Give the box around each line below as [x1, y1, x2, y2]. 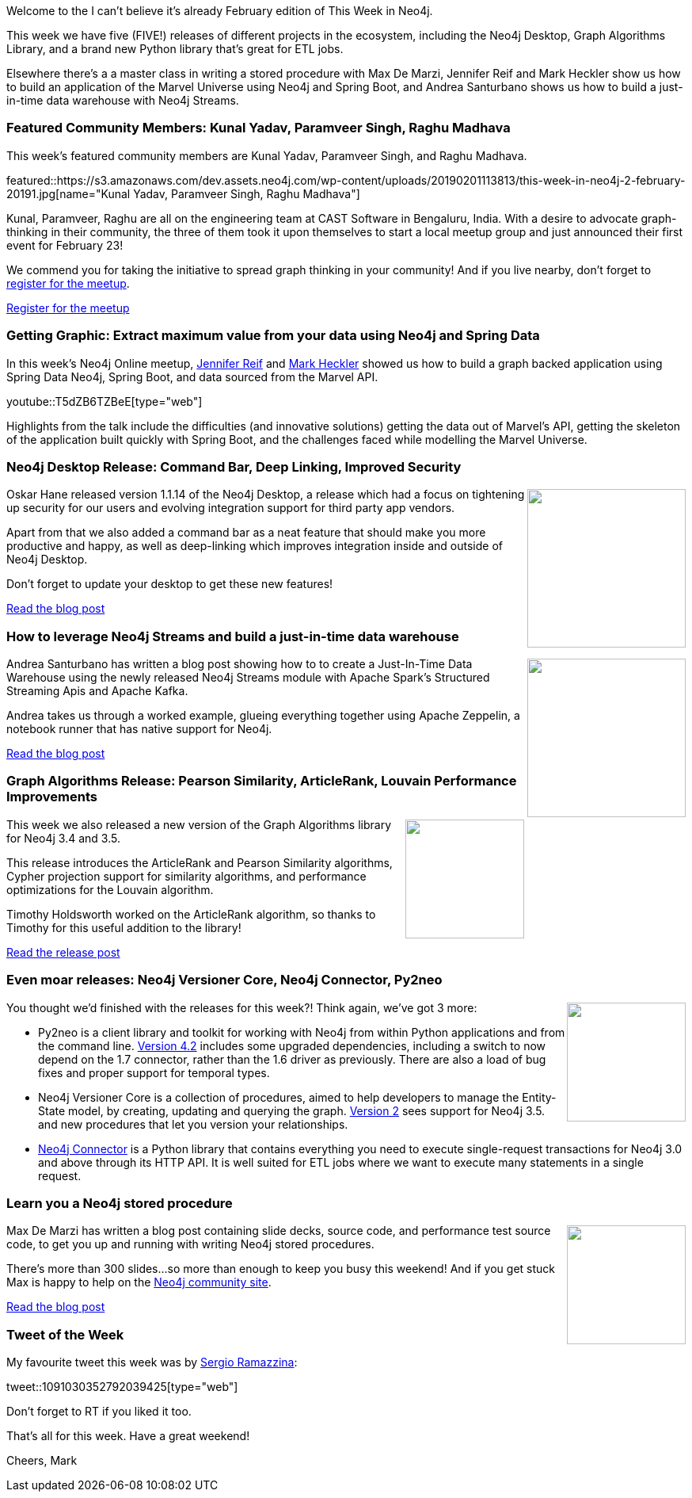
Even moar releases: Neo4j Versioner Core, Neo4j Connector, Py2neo [6, 972, 443, 988]
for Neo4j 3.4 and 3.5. [6, 831, 120, 845]
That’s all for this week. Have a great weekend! [6, 1429, 250, 1443]
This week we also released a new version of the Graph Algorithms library [6, 817, 392, 831]
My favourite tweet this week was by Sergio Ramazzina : [6, 1355, 298, 1369]
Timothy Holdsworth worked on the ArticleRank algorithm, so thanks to [6, 907, 376, 921]
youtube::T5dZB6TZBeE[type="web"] [6, 394, 203, 408]
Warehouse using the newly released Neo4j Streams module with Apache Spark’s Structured [6, 671, 490, 684]
